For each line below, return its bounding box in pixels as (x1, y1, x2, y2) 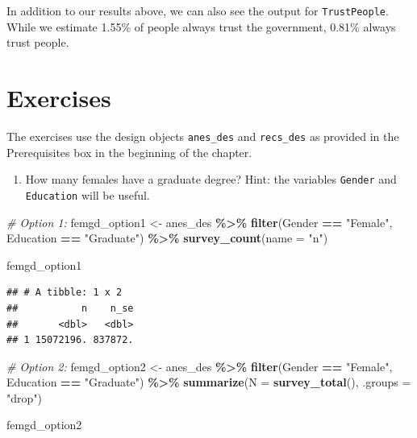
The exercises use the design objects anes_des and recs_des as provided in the (6, 127, 399, 144)
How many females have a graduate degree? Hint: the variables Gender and (25, 171, 397, 188)
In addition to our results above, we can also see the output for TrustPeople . (6, 2, 389, 19)
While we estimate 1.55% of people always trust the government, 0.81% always (6, 18, 396, 35)
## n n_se (6, 302, 134, 314)
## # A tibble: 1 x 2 (6, 287, 123, 299)
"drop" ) (6, 389, 42, 406)
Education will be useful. (25, 186, 150, 203)
